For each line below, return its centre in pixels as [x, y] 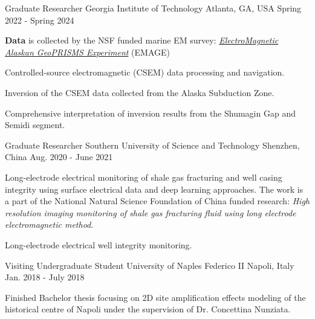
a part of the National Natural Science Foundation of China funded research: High [157, 201]
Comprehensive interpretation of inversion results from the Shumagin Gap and [150, 113]
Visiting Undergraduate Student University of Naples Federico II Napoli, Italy [150, 265]
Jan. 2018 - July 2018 [45, 277]
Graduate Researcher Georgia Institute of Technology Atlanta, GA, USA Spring [153, 8]
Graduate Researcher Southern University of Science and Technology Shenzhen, [152, 145]
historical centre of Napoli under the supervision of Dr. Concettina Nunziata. [148, 309]
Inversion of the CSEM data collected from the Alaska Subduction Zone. [140, 92]
